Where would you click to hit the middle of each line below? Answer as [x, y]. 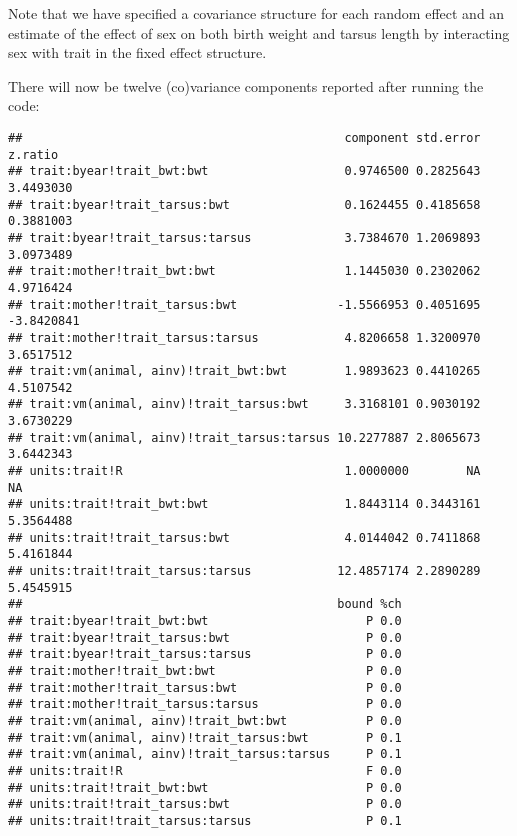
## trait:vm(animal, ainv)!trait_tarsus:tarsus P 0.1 [205, 754]
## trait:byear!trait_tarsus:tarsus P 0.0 [205, 654]
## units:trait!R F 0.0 [205, 770]
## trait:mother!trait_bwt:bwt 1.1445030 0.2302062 [244, 271]
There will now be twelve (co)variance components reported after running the [246, 85]
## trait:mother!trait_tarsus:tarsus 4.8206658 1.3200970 [244, 337]
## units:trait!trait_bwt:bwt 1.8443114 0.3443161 [244, 504]
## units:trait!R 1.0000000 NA [244, 471]
